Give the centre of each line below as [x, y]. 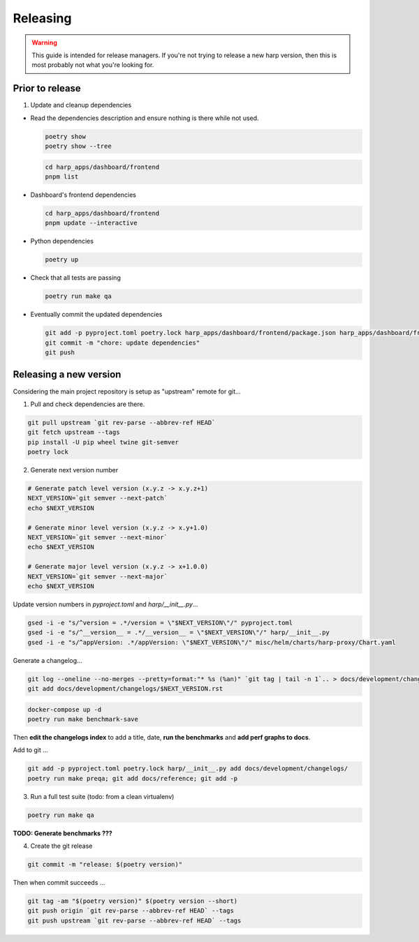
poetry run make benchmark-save [83, 719]
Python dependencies [62, 241]
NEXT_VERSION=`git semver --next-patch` [97, 498]
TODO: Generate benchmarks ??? [63, 833]
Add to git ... [31, 750]
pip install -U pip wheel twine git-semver [103, 442]
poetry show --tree [78, 146]
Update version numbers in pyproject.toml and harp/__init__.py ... [105, 604]
